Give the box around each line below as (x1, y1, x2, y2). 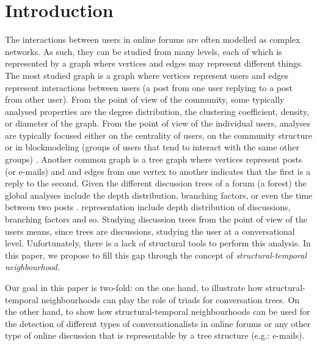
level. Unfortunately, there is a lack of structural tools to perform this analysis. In (5, 237, 311, 249)
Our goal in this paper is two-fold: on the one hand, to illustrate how (5, 281, 263, 293)
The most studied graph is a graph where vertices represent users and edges (5, 68, 289, 81)
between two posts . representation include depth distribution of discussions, (5, 201, 291, 213)
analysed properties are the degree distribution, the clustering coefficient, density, (5, 105, 310, 117)
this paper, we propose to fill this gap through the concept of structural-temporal (5, 248, 307, 261)
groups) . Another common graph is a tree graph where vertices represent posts (5, 153, 302, 166)
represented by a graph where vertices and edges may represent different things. (5, 57, 304, 70)
